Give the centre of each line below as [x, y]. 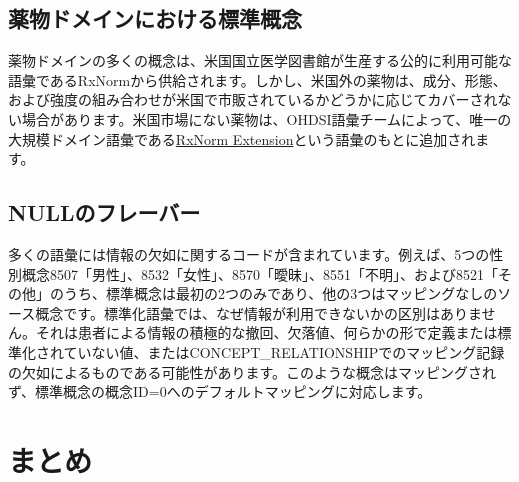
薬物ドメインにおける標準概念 [155, 18]
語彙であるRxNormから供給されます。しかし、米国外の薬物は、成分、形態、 [257, 79]
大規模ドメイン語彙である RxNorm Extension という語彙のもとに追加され [242, 138]
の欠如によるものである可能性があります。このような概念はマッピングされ [252, 371]
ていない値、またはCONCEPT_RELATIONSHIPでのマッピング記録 [284, 351]
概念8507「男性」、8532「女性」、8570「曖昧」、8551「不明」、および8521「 [259, 273]
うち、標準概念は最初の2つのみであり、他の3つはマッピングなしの [280, 293]
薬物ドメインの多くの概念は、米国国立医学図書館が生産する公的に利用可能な [260, 60]
